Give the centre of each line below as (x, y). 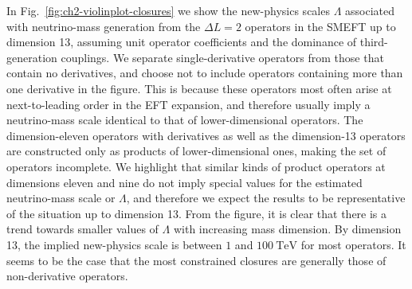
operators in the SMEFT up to (320, 26)
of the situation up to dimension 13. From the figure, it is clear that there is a (197, 213)
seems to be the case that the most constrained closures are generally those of (196, 260)
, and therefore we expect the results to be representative (266, 198)
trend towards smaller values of (82, 229)
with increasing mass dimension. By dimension (287, 229)
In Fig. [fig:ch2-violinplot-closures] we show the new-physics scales (168, 10)
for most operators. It (353, 244)
